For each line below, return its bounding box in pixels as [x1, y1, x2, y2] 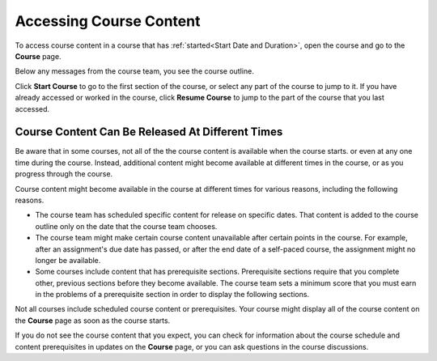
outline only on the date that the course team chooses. [35, 221, 218, 231]
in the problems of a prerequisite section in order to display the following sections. [35, 290, 310, 299]
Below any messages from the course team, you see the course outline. [15, 66, 254, 76]
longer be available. [35, 255, 101, 265]
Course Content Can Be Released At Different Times [15, 125, 283, 139]
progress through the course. [15, 169, 113, 179]
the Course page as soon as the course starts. [15, 316, 171, 325]
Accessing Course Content [15, 12, 201, 30]
